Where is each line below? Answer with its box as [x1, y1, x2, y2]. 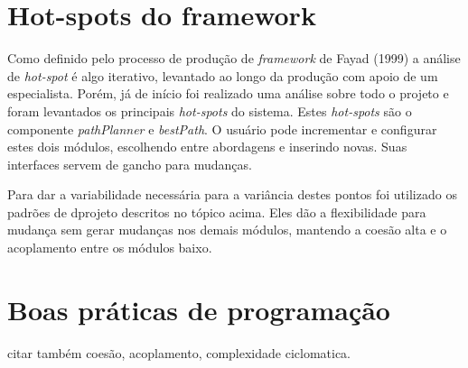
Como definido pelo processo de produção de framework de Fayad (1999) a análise [7, 49, 461, 68]
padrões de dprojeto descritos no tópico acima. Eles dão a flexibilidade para [7, 202, 426, 221]
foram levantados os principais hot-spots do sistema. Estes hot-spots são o [7, 101, 412, 120]
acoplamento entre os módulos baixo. [7, 238, 212, 257]
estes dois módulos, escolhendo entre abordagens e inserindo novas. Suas [7, 137, 407, 156]
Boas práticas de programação [7, 290, 390, 327]
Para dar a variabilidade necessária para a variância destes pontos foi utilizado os [7, 185, 457, 204]
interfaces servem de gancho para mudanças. [7, 154, 252, 173]
